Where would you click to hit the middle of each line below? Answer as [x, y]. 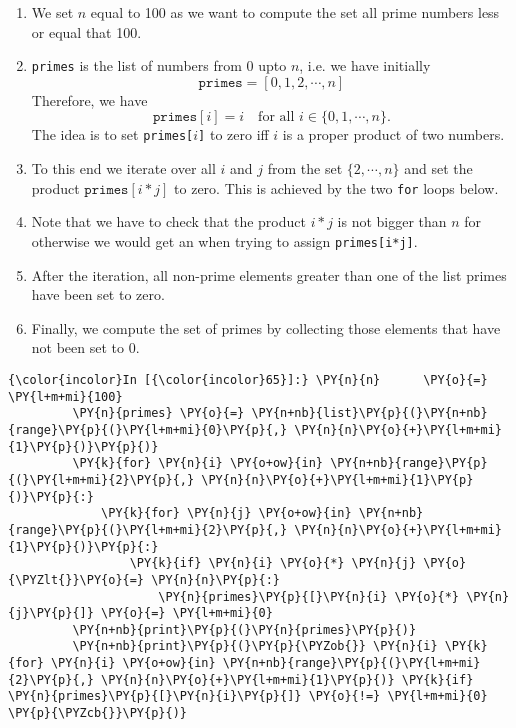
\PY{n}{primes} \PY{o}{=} [158, 413]
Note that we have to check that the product [168, 221]
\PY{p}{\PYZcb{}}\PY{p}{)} [97, 713]
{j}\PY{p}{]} [51, 613]
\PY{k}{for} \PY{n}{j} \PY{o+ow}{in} [226, 513]
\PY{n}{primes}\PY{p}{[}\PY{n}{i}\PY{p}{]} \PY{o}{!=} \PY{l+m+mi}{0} [248, 696]
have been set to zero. [98, 294]
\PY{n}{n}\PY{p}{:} [216, 579]
